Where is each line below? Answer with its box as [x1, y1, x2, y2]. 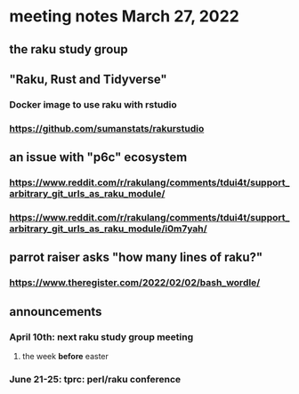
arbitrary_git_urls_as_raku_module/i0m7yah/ [9, 222, 207, 235]
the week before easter [21, 351, 109, 362]
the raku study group [9, 42, 129, 57]
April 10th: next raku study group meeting [9, 331, 194, 343]
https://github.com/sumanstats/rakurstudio [9, 122, 205, 134]
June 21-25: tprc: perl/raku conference [9, 373, 182, 385]
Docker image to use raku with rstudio [9, 98, 178, 110]
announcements [9, 304, 102, 319]
